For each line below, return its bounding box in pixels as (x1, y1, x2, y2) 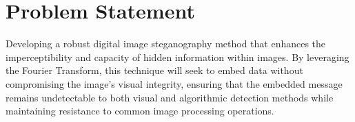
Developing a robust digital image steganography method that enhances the (6, 36, 326, 51)
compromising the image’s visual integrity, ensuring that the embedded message (6, 76, 343, 90)
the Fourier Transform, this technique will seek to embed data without (6, 63, 303, 77)
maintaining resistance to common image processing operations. (6, 103, 274, 118)
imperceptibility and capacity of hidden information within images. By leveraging (6, 49, 349, 64)
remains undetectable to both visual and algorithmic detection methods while (6, 90, 334, 104)
